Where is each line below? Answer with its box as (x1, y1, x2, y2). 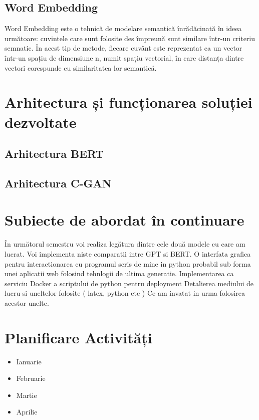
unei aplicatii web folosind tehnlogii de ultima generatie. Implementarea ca (5, 268, 234, 279)
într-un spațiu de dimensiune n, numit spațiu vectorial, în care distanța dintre (5, 52, 244, 63)
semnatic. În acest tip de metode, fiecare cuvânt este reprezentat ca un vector (5, 43, 242, 53)
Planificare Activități (5, 327, 152, 347)
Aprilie (16, 406, 38, 417)
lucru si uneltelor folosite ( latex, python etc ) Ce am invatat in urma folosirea (5, 288, 245, 298)
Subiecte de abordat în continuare (5, 209, 244, 230)
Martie (16, 389, 37, 400)
